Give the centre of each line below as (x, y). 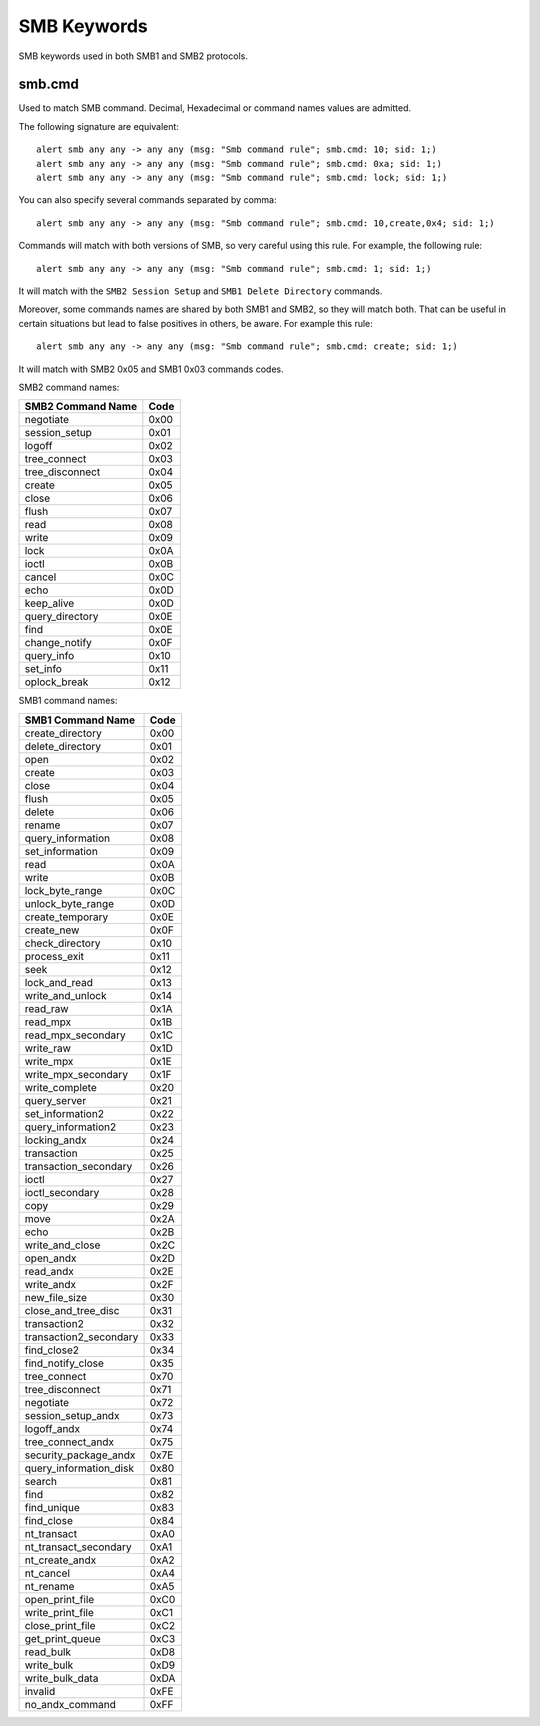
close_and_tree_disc (72, 1310)
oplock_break (56, 682)
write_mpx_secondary (76, 1074)
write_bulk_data (61, 1678)
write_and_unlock (65, 995)
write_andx (50, 1284)
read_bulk (48, 1652)
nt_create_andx (60, 1560)
